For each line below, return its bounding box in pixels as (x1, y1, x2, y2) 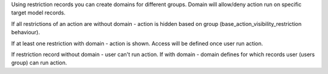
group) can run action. (11, 59, 67, 66)
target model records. (11, 9, 66, 16)
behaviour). (11, 29, 41, 36)
